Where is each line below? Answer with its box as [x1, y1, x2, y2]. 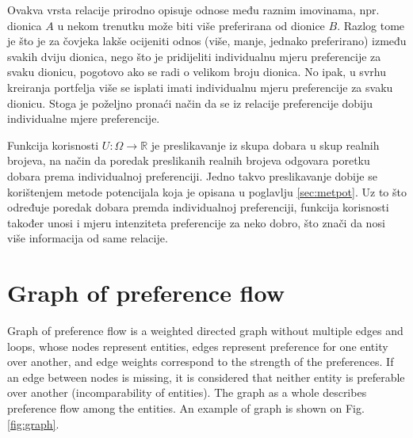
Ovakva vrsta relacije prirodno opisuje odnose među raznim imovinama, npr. [7, 2, 380, 17]
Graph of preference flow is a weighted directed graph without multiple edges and [7, 322, 403, 339]
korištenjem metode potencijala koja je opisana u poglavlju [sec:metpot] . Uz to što [7, 183, 407, 200]
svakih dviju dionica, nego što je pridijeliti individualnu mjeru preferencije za [7, 48, 381, 64]
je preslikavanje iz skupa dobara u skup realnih [151, 136, 380, 153]
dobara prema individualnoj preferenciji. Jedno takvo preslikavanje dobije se [7, 167, 377, 184]
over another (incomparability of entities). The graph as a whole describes [7, 384, 367, 401]
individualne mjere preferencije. [7, 110, 160, 127]
